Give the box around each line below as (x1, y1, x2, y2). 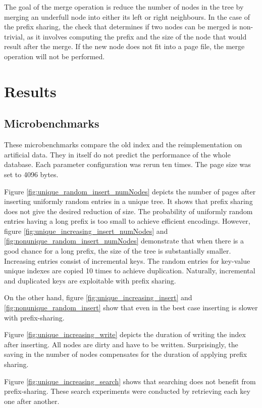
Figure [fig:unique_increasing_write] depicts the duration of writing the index (4, 329, 246, 340)
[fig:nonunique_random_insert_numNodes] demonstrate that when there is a (4, 235, 244, 246)
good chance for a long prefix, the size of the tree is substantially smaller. (4, 246, 231, 256)
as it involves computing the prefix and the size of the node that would (27, 31, 247, 42)
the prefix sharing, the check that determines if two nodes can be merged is (4, 21, 237, 32)
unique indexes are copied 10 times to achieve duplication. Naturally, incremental (4, 265, 255, 276)
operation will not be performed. (4, 51, 105, 61)
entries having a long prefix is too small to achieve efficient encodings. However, (4, 216, 250, 226)
